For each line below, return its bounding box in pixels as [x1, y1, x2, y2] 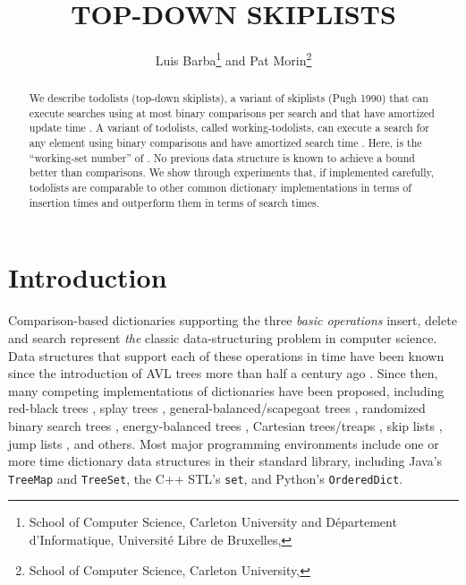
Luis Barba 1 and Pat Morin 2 [155, 48, 312, 69]
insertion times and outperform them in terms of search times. [29, 194, 319, 210]
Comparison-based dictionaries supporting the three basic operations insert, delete [8, 311, 457, 330]
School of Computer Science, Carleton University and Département [29, 512, 397, 531]
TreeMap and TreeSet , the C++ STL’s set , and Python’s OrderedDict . [8, 469, 403, 487]
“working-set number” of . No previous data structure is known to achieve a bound [29, 150, 415, 165]
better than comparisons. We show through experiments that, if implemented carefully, [29, 165, 435, 180]
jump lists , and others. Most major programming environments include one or [8, 434, 439, 452]
